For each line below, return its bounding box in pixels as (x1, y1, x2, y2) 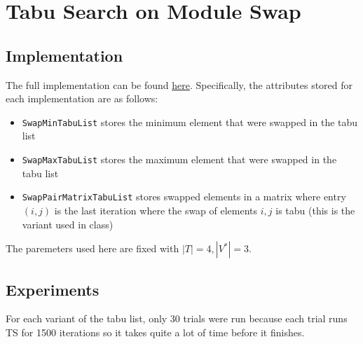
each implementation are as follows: (6, 91, 158, 106)
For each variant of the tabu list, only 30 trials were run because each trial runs (6, 311, 348, 326)
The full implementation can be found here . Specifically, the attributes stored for (6, 77, 353, 92)
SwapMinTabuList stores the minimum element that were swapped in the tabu (22, 114, 358, 129)
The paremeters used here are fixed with (6, 241, 179, 256)
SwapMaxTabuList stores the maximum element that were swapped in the (22, 152, 337, 167)
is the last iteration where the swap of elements (54, 202, 258, 217)
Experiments (6, 278, 100, 300)
